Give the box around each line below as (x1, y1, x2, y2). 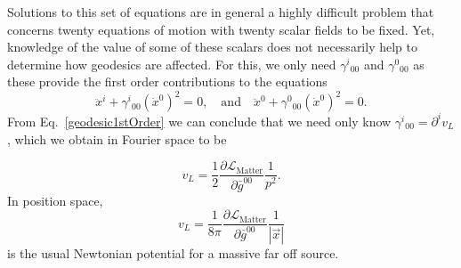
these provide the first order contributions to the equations (7, 72, 328, 91)
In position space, (7, 191, 103, 209)
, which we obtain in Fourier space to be (7, 129, 227, 148)
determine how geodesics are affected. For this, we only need (7, 54, 336, 73)
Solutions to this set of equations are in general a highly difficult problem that (7, 3, 434, 20)
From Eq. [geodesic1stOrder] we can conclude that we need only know (7, 111, 392, 130)
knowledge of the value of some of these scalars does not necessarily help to (7, 37, 417, 56)
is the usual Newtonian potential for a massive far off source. (7, 244, 339, 263)
